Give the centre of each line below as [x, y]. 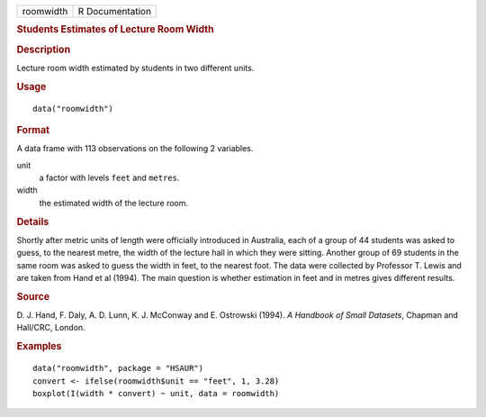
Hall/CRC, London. [51, 328]
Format [33, 130]
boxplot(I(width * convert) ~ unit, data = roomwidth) [156, 393]
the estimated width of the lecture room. [114, 203]
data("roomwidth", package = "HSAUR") [118, 368]
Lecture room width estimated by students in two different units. [135, 68]
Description [44, 50]
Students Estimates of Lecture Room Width [116, 30]
